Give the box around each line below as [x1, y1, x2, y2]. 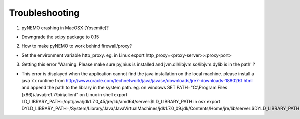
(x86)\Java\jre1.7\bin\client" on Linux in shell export [21, 91, 128, 97]
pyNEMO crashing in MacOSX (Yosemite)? [21, 25, 109, 31]
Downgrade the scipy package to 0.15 [21, 34, 99, 40]
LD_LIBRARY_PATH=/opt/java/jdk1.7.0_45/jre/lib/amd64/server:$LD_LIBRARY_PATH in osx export [21, 99, 221, 105]
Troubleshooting [9, 7, 80, 18]
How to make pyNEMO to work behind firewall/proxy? [21, 43, 132, 49]
